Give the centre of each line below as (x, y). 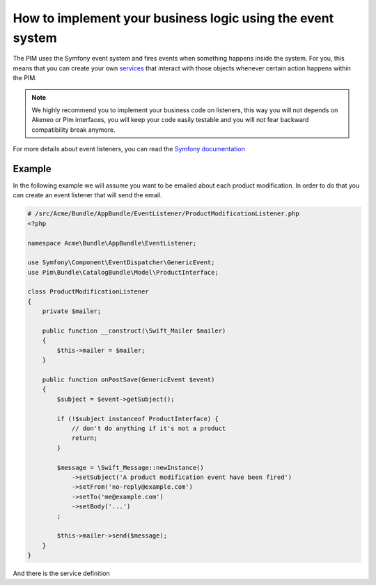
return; (84, 438)
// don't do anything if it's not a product (149, 428)
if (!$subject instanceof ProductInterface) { (138, 419)
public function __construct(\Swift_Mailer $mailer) (134, 331)
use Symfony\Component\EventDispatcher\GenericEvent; (121, 263)
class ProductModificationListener (88, 292)
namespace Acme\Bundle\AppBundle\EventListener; (112, 243)
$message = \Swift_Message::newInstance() (131, 468)
